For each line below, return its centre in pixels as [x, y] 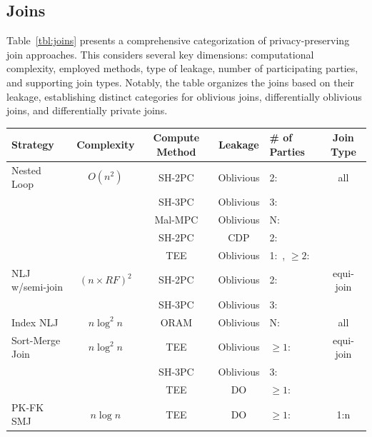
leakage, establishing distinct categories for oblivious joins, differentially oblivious [184, 96]
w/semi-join [37, 287]
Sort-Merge [36, 340]
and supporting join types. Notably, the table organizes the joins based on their [181, 82]
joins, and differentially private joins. [87, 110]
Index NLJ [35, 322]
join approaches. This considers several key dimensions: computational [160, 54]
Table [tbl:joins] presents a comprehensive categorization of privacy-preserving [178, 40]
